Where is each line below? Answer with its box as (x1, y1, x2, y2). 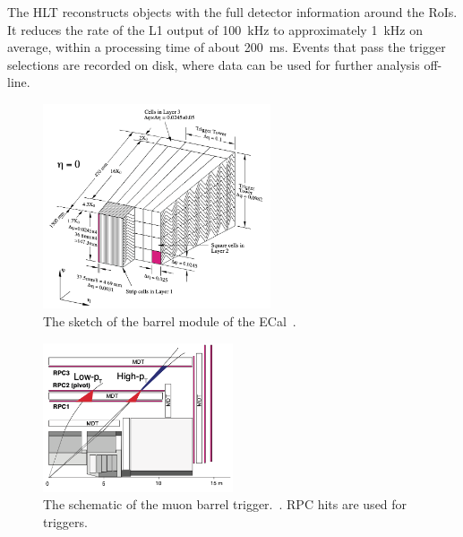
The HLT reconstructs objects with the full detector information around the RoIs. (7, 3, 458, 21)
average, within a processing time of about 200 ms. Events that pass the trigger (7, 38, 446, 56)
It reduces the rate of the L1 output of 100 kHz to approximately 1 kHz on (7, 20, 423, 39)
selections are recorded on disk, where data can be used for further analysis (7, 55, 420, 74)
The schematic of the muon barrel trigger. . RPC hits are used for (43, 495, 407, 514)
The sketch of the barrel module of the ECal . (43, 311, 296, 330)
